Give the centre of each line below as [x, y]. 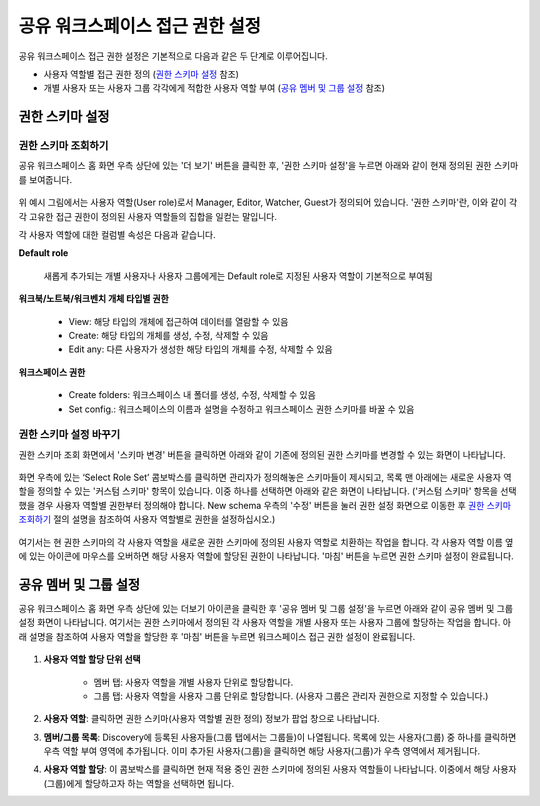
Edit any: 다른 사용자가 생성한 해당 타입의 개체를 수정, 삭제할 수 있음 [201, 349]
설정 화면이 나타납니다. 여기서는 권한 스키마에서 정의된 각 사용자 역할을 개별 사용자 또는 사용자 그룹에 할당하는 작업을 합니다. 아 [265, 622]
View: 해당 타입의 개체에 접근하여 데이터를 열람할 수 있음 [178, 321]
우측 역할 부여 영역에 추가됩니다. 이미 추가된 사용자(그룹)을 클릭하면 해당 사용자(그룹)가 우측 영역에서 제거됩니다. [261, 751]
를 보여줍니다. [45, 179]
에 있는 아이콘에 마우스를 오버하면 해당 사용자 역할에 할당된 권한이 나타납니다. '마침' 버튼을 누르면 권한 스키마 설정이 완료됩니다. [266, 556]
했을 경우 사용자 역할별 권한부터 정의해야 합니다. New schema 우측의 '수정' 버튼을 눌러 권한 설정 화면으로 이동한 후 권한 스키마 [265, 505]
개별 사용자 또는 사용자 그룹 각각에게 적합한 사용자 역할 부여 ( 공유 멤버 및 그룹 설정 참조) [214, 88]
